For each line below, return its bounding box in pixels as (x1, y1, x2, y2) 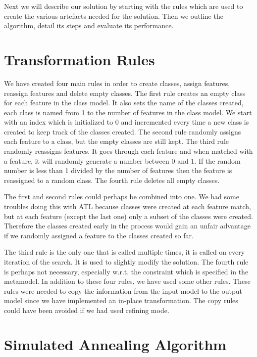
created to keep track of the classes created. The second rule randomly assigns (4, 126, 241, 136)
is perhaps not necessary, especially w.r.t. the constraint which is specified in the (4, 266, 249, 276)
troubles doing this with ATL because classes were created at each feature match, (4, 201, 251, 212)
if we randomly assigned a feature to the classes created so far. (4, 230, 194, 240)
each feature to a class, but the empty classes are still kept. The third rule (4, 136, 229, 146)
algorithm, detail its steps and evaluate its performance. (4, 20, 174, 31)
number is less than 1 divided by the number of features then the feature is (4, 165, 232, 176)
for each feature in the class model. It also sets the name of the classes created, (4, 97, 244, 108)
